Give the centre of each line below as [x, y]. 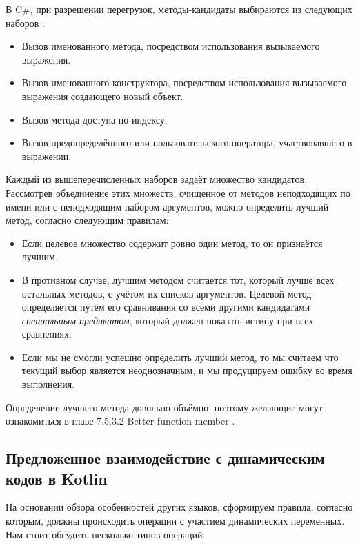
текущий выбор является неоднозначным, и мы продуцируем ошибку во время [187, 370]
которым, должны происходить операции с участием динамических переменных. [175, 521]
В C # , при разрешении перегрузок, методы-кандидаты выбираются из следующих [179, 9]
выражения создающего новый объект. [102, 96]
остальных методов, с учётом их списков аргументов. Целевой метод [167, 293]
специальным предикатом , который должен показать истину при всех [168, 320]
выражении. [47, 156]
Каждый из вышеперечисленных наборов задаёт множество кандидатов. [157, 179]
